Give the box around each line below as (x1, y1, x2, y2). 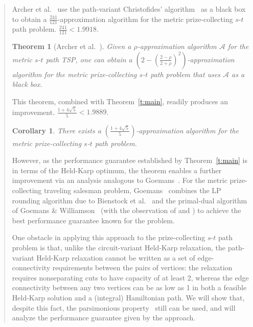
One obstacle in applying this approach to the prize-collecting (12, 232, 205, 243)
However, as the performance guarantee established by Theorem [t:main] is (12, 155, 247, 166)
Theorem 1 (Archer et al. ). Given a (12, 41, 131, 52)
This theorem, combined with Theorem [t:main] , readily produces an (12, 96, 228, 107)
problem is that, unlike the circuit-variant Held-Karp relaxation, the (12, 242, 225, 252)
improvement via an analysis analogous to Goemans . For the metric (12, 175, 227, 185)
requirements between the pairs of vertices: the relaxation (52, 262, 233, 273)
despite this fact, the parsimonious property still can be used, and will (12, 302, 236, 313)
